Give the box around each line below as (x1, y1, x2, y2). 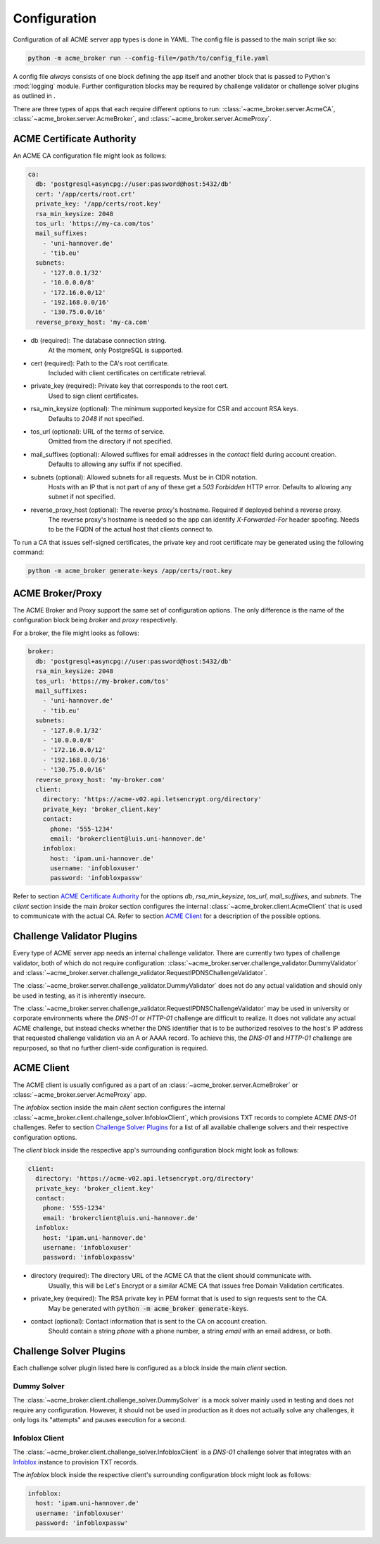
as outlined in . (13, 92, 56, 100)
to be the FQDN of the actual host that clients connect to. (48, 525, 214, 534)
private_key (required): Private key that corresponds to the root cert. (30, 382, 229, 390)
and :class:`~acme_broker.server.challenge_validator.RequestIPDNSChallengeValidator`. (13, 968, 267, 977)
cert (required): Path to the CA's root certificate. (30, 359, 170, 368)
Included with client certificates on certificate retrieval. (48, 368, 207, 377)
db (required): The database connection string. (30, 336, 167, 344)
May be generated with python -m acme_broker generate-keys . (48, 1304, 249, 1312)
